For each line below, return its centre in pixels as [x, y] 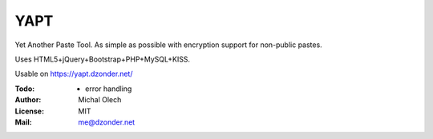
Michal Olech [100, 100]
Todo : [25, 89]
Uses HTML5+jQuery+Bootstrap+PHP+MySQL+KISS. [103, 59]
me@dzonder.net [107, 122]
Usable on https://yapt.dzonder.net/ [74, 74]
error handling [109, 89]
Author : [28, 100]
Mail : [23, 122]
